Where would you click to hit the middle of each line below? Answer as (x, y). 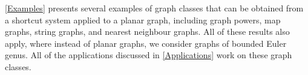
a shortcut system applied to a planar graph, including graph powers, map (143, 19)
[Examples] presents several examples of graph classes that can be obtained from (154, 8)
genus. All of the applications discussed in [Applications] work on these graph (149, 55)
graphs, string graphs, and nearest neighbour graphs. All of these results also (147, 31)
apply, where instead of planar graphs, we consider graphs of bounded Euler (146, 43)
